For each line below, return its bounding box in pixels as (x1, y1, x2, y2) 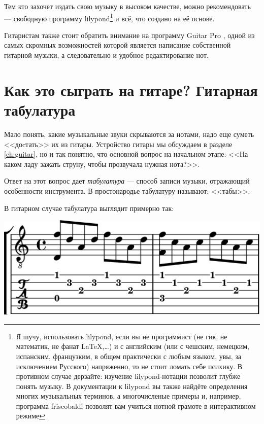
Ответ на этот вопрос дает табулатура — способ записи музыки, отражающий (4, 175, 250, 186)
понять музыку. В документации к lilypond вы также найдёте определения (16, 380, 248, 391)
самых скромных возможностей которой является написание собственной (4, 40, 231, 50)
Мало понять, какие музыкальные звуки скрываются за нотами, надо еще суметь (4, 128, 254, 139)
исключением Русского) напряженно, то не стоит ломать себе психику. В (16, 361, 243, 371)
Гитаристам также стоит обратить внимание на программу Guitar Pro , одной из (4, 29, 255, 40)
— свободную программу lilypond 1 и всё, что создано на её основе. (4, 11, 215, 23)
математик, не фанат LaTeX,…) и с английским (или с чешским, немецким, (16, 341, 249, 351)
